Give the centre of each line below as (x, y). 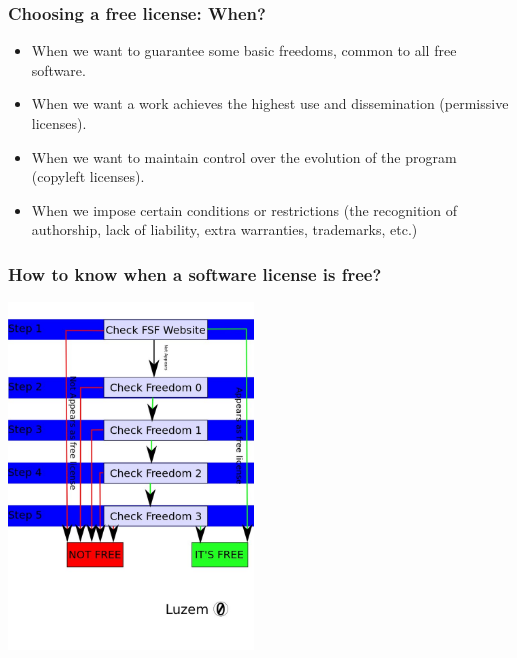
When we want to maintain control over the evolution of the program (244, 156)
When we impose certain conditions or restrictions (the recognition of (244, 209)
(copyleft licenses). (88, 176)
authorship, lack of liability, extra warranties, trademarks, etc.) (224, 229)
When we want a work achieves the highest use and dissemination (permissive (270, 103)
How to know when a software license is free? (195, 273)
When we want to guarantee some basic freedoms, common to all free (244, 50)
